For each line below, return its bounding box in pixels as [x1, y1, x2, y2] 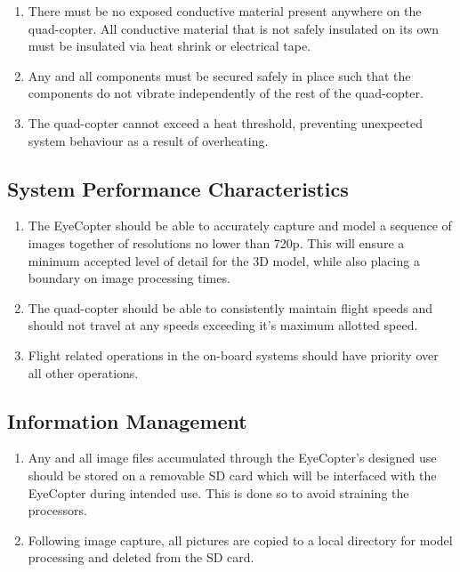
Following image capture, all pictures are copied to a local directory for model [28, 530, 453, 549]
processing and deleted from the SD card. [28, 548, 254, 567]
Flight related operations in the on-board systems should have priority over [28, 345, 439, 364]
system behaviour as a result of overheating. [28, 131, 269, 149]
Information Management [7, 407, 247, 434]
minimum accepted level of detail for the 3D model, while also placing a [28, 251, 420, 270]
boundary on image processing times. [28, 269, 230, 287]
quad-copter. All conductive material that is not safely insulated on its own [28, 19, 440, 37]
